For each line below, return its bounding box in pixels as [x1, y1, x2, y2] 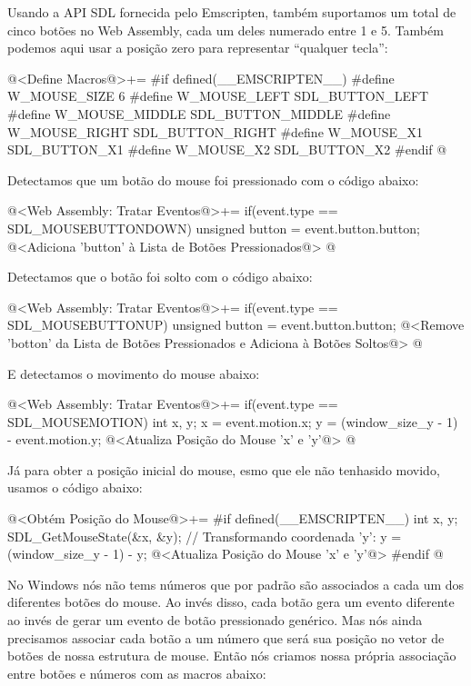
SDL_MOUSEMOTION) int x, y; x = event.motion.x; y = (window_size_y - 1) [7, 412, 458, 431]
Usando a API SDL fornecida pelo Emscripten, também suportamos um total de [7, 3, 456, 21]
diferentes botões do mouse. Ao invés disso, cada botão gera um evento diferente [7, 592, 455, 611]
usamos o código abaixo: [7, 478, 143, 497]
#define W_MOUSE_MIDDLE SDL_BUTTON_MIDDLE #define [7, 104, 391, 123]
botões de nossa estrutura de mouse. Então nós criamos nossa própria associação [7, 646, 456, 665]
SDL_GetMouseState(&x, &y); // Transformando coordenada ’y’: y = [7, 526, 402, 545]
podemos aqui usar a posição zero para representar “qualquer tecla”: [7, 38, 388, 57]
